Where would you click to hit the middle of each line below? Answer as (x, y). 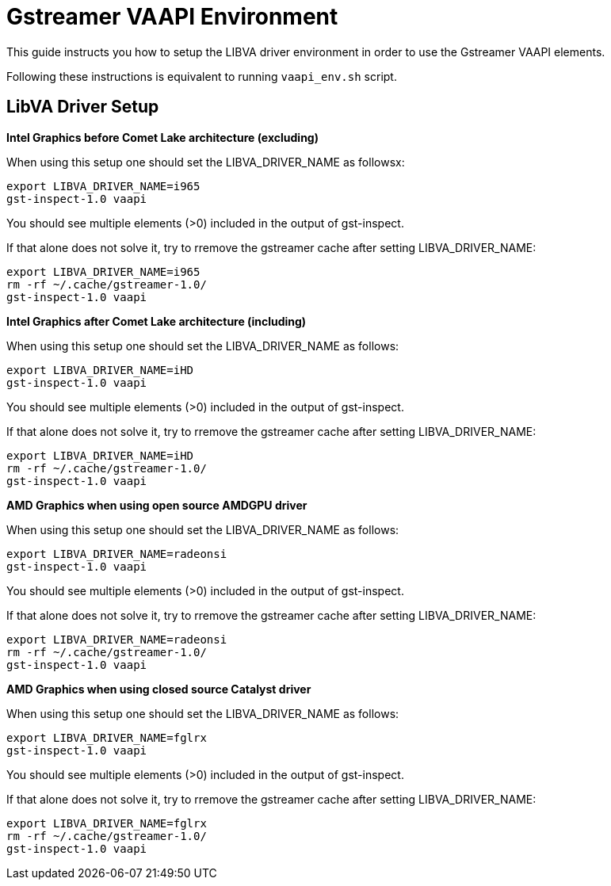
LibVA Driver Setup (83, 107)
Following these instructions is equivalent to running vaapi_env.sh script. (202, 76)
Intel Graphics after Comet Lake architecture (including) (157, 321)
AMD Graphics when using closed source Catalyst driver (159, 689)
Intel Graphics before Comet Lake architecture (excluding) (162, 137)
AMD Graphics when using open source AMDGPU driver (157, 505)
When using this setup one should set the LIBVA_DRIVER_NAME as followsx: (206, 162)
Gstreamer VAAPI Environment (172, 17)
